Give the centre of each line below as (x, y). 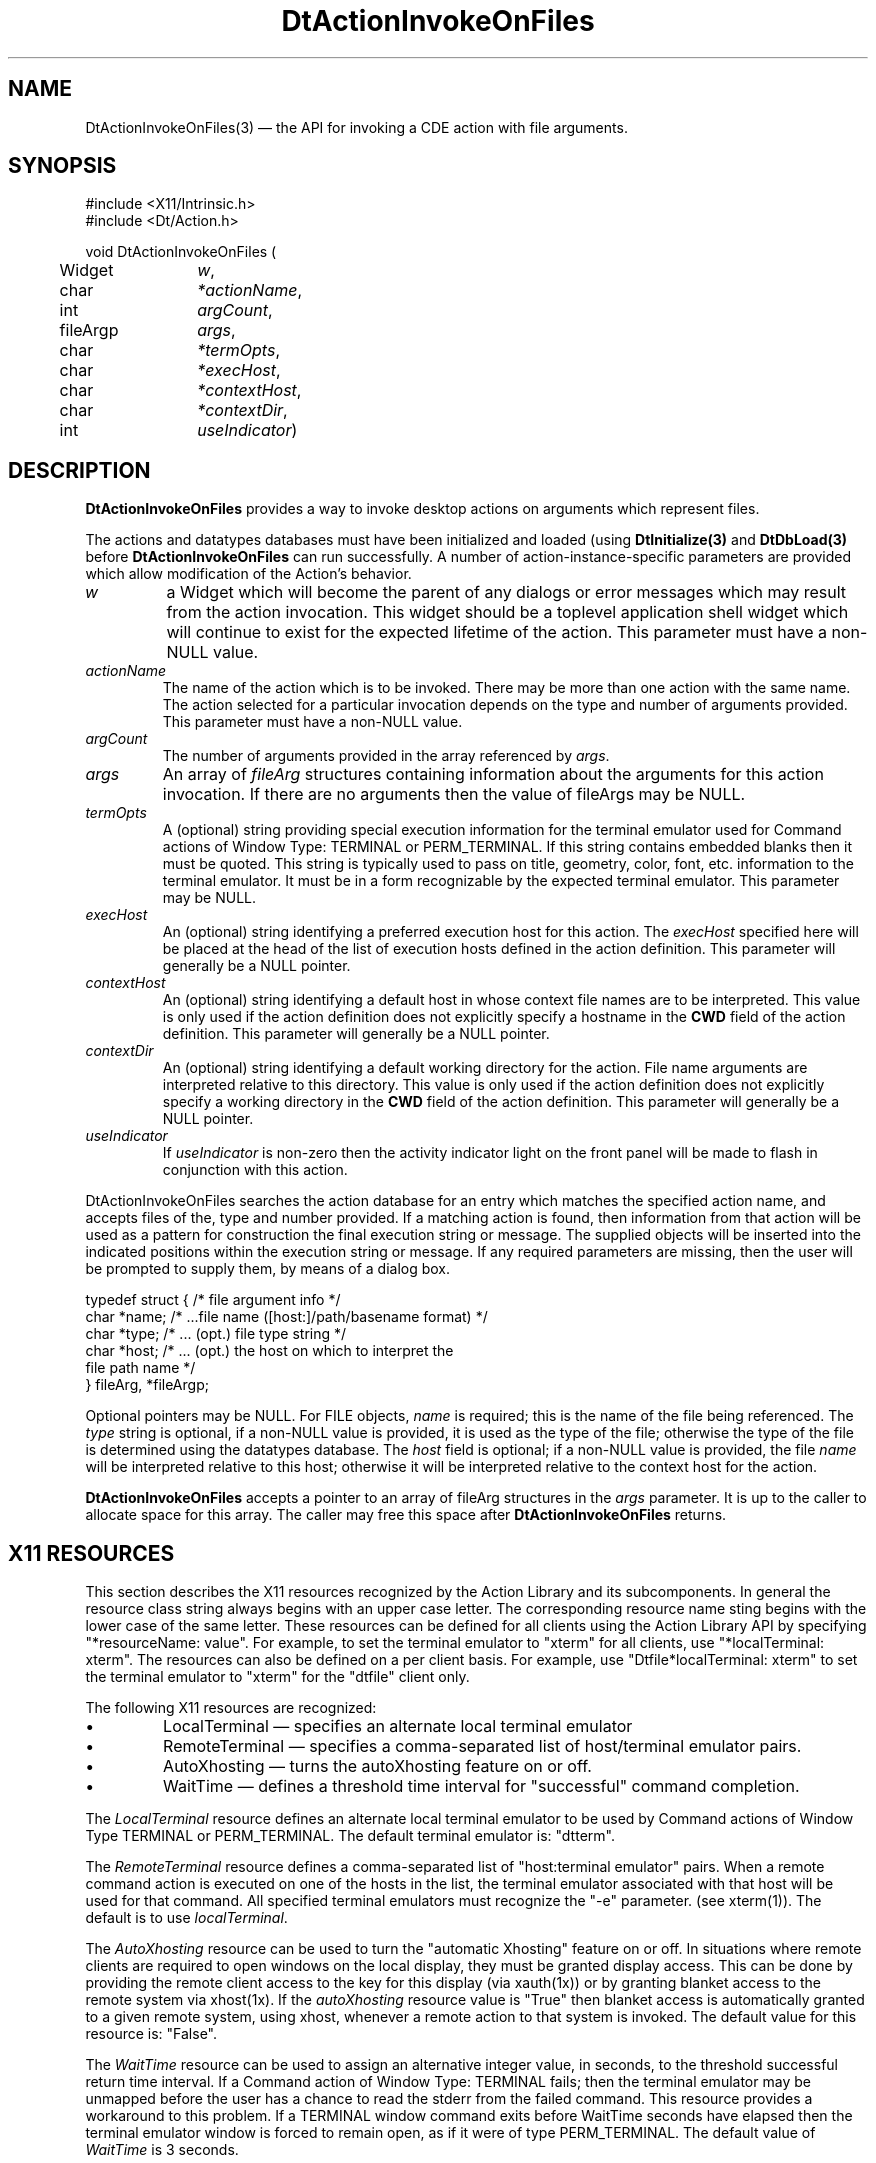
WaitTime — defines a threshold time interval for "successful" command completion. (481, 1786)
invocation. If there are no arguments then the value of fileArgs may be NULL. (454, 794)
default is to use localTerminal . (186, 1918)
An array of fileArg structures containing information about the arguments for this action (493, 774)
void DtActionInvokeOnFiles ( (181, 252)
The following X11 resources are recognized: (231, 1708)
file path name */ (140, 1368)
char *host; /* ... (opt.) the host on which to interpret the (269, 1351)
